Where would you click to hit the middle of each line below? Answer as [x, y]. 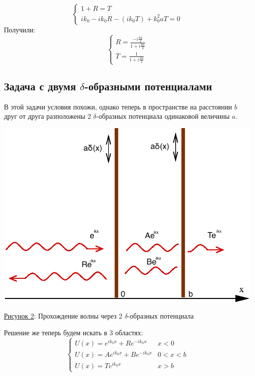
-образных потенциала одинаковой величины [163, 116]
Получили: [20, 29]
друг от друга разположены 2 [48, 116]
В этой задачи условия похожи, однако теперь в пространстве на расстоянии [118, 106]
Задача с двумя [40, 86]
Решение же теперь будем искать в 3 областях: [74, 332]
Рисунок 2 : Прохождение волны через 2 [63, 316]
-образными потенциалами [148, 86]
